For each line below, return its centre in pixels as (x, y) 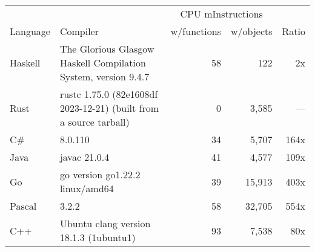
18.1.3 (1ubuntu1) (98, 237)
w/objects (252, 31)
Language (30, 31)
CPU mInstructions (221, 14)
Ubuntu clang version (105, 223)
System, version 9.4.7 (104, 76)
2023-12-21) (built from (109, 108)
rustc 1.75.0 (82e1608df (109, 94)
